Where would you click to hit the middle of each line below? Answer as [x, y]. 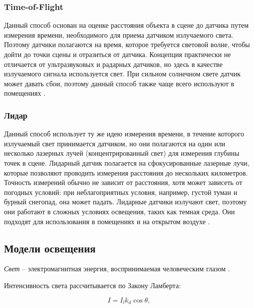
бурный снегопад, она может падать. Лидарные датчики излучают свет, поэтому [126, 202]
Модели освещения [50, 248]
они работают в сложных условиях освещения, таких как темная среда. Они [120, 211]
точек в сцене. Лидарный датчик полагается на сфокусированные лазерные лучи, [127, 162]
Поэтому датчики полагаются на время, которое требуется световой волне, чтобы [127, 44]
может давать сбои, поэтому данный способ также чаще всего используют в [119, 83]
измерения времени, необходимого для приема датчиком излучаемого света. [119, 34]
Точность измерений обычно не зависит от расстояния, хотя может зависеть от [123, 182]
